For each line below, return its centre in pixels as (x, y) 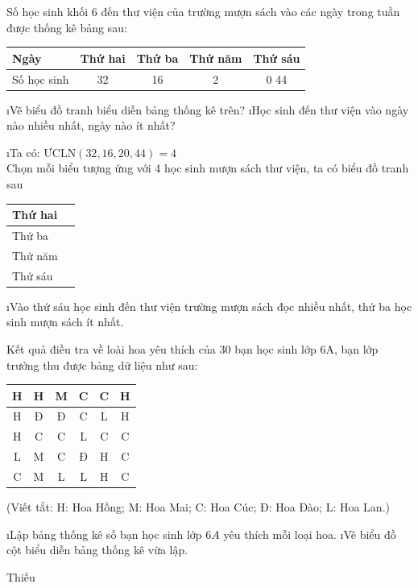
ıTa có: (23, 152)
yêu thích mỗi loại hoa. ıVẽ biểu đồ (310, 534)
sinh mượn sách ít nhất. (65, 322)
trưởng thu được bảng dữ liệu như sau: (102, 364)
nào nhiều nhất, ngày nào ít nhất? (91, 125)
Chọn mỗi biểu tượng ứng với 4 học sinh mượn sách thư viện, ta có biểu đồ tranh (208, 168)
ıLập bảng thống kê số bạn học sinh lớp (104, 534)
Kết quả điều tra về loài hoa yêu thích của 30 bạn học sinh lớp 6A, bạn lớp (192, 348)
